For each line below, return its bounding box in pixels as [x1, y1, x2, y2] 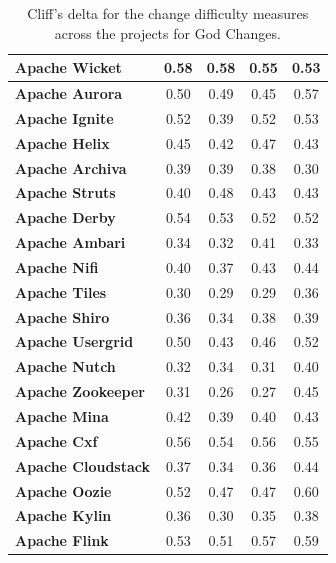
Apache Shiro [15, 306, 110, 327]
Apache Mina [15, 406, 109, 426]
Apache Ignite [15, 107, 114, 128]
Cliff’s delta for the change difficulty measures [27, 3, 309, 23]
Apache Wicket [15, 57, 122, 78]
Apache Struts [15, 182, 116, 203]
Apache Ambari [15, 232, 126, 253]
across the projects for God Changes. [54, 22, 281, 43]
